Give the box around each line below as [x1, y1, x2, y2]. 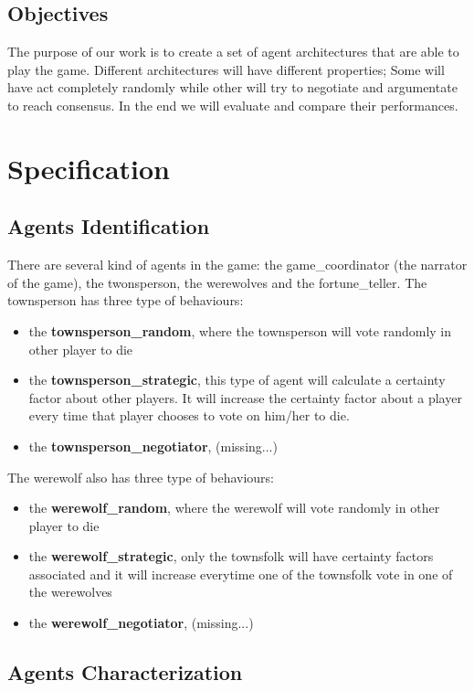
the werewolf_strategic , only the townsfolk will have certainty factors [28, 547, 434, 566]
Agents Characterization [7, 658, 243, 686]
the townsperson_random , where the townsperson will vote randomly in [28, 321, 452, 340]
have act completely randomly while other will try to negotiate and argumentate [7, 78, 458, 97]
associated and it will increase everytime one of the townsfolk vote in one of [28, 564, 453, 583]
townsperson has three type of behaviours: [7, 291, 244, 310]
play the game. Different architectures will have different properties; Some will [7, 59, 445, 79]
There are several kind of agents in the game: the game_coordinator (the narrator [7, 255, 468, 274]
